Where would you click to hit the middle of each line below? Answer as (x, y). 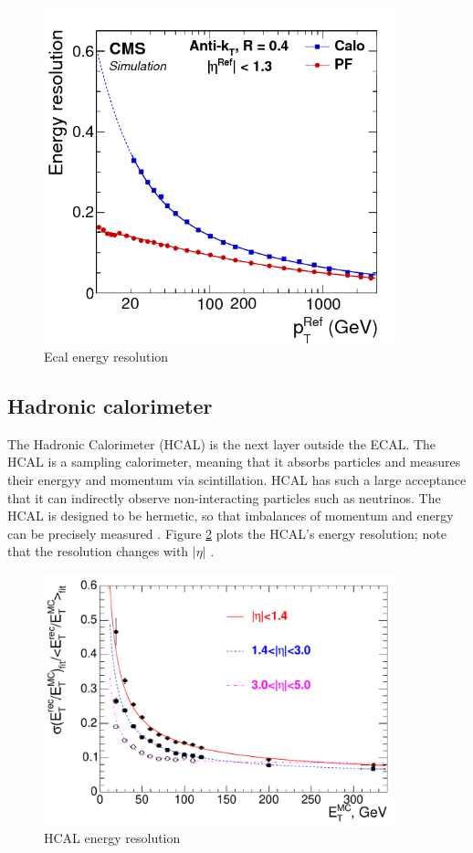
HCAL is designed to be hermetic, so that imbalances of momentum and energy (231, 516)
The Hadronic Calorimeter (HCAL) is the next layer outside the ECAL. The (222, 443)
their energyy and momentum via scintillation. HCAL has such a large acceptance (237, 479)
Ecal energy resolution (106, 357)
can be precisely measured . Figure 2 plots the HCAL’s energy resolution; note (227, 533)
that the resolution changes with (98, 551)
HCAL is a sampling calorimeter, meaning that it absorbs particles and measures (234, 462)
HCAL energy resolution (112, 837)
